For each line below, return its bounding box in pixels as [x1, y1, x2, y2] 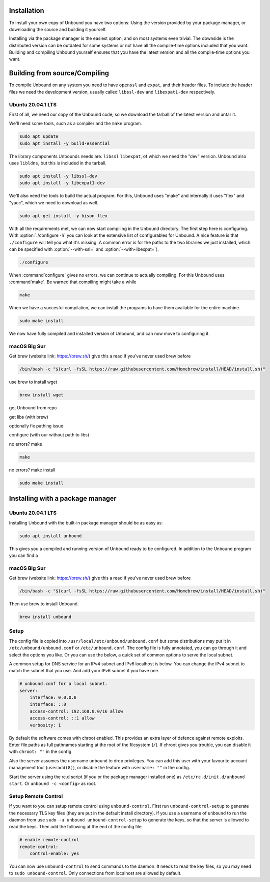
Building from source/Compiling [9, 69, 109, 77]
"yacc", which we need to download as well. [9, 199, 98, 205]
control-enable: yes [29, 851, 80, 856]
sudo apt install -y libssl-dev [19, 173, 98, 179]
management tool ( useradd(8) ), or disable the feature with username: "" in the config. [9, 765, 190, 771]
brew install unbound [19, 614, 72, 620]
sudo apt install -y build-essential [19, 140, 110, 146]
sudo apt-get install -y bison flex [19, 213, 108, 219]
